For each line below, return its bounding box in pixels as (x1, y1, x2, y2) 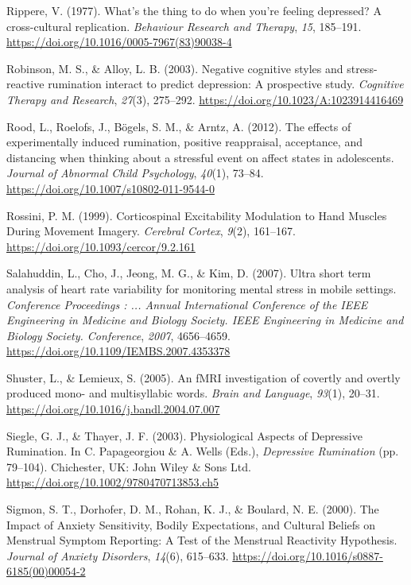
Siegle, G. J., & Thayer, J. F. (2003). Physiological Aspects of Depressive (6, 427, 363, 444)
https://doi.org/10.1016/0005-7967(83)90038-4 (6, 33, 232, 50)
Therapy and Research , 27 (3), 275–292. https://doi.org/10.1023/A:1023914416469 (6, 91, 404, 107)
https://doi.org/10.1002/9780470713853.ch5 (6, 474, 219, 490)
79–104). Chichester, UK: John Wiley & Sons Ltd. (6, 458, 251, 475)
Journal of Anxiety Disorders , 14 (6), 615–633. (6, 547, 229, 564)
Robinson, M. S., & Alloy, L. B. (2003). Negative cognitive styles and (6, 60, 343, 76)
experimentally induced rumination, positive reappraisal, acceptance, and (6, 134, 363, 150)
